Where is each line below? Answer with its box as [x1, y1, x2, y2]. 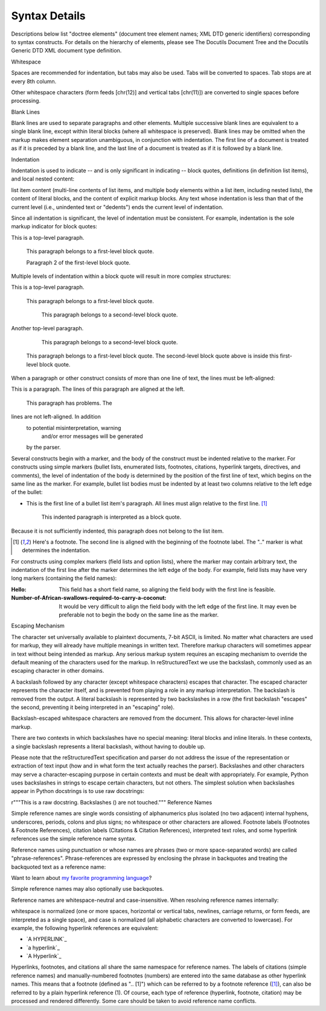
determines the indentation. [22, 547, 91, 554]
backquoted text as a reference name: [11, 863, 106, 870]
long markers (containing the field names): [11, 574, 117, 582]
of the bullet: [11, 489, 43, 496]
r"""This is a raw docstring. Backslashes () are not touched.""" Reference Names [11, 798, 213, 806]
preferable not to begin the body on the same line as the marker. [59, 611, 219, 618]
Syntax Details [11, 9, 86, 22]
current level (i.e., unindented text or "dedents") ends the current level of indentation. [11, 203, 223, 211]
